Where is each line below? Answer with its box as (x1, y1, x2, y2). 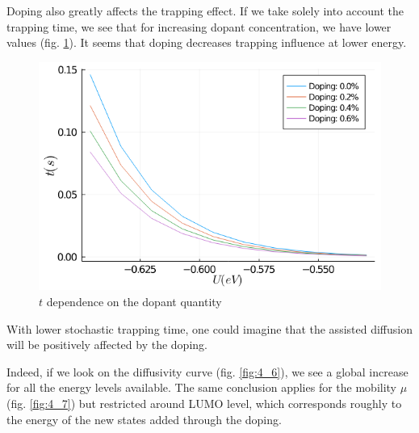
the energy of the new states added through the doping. (6, 410, 282, 427)
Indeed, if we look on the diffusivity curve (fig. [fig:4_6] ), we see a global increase (6, 363, 409, 380)
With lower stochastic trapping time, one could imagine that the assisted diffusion (6, 320, 413, 337)
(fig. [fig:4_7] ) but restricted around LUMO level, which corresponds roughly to (6, 395, 402, 411)
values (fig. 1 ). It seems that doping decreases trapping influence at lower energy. (6, 34, 407, 51)
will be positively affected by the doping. (6, 336, 207, 353)
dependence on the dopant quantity (46, 293, 222, 310)
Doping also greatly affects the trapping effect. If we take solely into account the (6, 2, 404, 19)
